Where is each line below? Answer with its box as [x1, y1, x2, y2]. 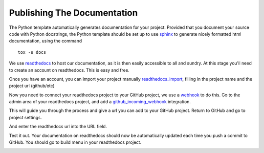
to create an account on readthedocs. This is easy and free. [9, 67, 130, 73]
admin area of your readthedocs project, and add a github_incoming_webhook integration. [9, 99, 191, 105]
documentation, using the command [9, 38, 82, 44]
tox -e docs [18, 49, 46, 55]
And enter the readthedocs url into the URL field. [9, 124, 107, 130]
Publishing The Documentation [9, 7, 138, 18]
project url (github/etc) [9, 83, 55, 89]
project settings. [9, 114, 42, 120]
